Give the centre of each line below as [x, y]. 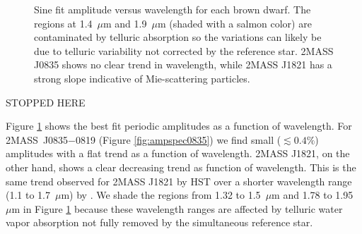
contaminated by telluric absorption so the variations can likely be [178, 37]
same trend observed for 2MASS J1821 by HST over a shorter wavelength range [179, 181]
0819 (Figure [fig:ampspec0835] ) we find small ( [179, 139]
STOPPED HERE [46, 102]
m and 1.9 [125, 23]
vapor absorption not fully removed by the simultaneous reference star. [159, 222]
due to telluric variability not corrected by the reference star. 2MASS [184, 50]
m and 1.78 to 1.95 [313, 195]
